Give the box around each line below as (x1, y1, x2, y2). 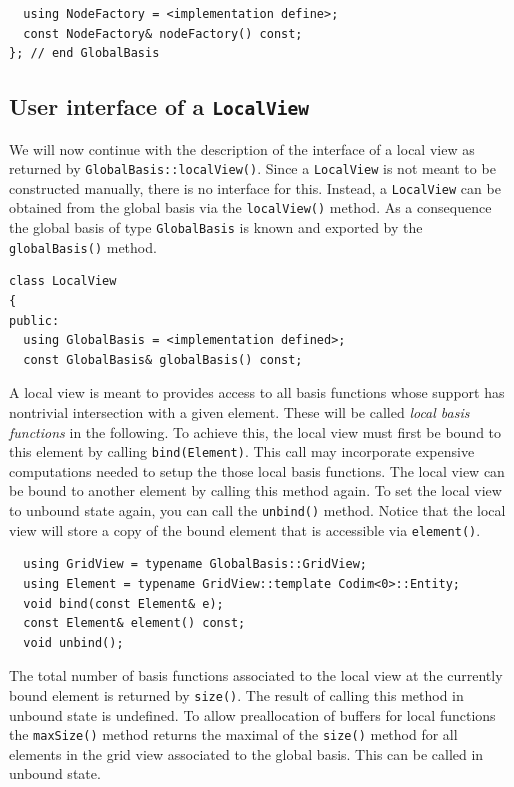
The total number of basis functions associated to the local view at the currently (9, 665, 503, 686)
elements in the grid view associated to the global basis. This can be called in (9, 743, 484, 764)
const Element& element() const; (23, 616, 246, 631)
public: (9, 313, 60, 328)
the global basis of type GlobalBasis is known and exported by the (9, 217, 423, 238)
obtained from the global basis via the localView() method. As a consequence (9, 197, 492, 218)
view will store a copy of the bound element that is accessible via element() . (9, 519, 481, 540)
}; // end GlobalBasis (9, 46, 160, 61)
